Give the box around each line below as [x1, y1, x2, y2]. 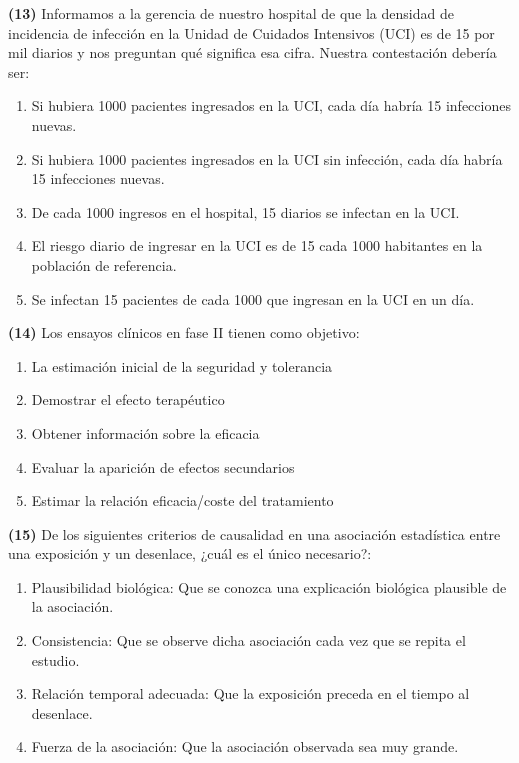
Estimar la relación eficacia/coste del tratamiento [31, 490, 334, 511]
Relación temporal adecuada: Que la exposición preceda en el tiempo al [31, 683, 470, 704]
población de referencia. [31, 254, 177, 275]
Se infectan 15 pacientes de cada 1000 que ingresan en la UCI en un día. [31, 288, 475, 309]
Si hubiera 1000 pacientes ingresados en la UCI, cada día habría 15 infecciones [31, 95, 511, 116]
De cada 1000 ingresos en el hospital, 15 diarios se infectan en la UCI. [31, 201, 460, 222]
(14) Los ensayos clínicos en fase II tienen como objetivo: [8, 322, 360, 343]
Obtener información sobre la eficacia [31, 422, 260, 443]
